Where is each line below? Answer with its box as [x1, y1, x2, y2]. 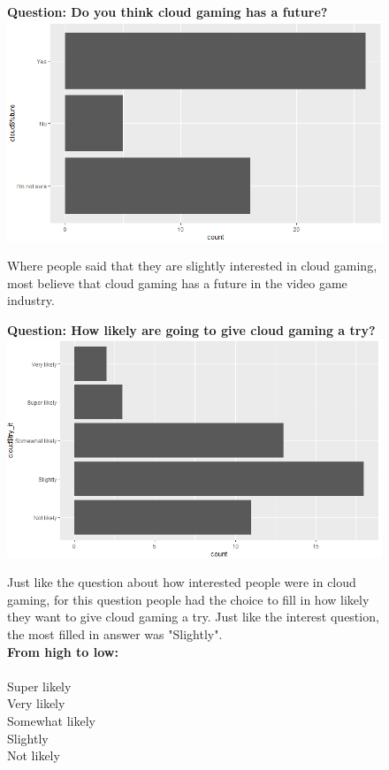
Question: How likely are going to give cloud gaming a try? [7, 320, 376, 339]
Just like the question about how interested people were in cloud [7, 573, 356, 591]
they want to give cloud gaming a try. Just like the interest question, [7, 607, 379, 626]
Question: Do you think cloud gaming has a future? [7, 3, 328, 20]
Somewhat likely [7, 712, 95, 730]
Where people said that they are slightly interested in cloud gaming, [7, 256, 378, 275]
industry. [7, 291, 55, 309]
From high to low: [7, 642, 118, 660]
